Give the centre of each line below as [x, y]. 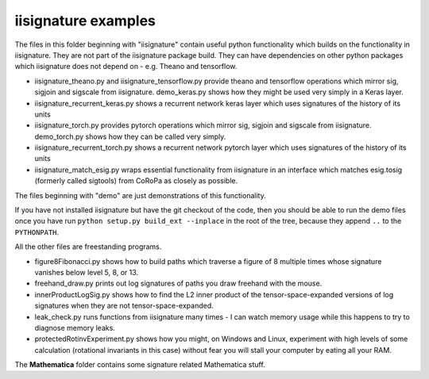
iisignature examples [85, 21]
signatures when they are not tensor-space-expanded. [124, 306]
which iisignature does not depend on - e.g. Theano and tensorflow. [126, 67]
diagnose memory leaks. [75, 327]
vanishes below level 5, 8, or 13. [87, 272]
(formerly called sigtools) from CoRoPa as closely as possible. [136, 181]
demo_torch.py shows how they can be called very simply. [130, 136]
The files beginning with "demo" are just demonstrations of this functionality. [140, 195]
